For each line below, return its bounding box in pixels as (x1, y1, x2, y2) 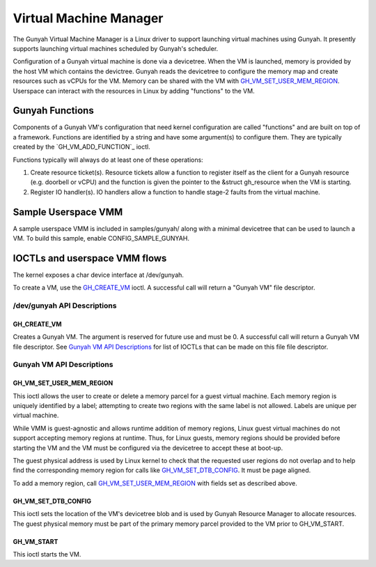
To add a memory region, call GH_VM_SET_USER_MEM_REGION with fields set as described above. (13, 478, 297, 487)
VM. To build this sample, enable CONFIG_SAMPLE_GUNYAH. (13, 234, 189, 243)
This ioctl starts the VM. (13, 550, 81, 558)
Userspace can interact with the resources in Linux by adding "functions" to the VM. (13, 86, 255, 95)
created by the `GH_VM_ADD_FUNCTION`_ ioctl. (13, 143, 151, 151)
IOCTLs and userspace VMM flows (13, 252, 167, 264)
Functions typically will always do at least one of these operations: (13, 156, 203, 164)
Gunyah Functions (13, 105, 94, 116)
